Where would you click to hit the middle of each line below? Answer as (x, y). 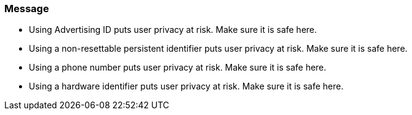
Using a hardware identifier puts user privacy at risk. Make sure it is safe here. (186, 86)
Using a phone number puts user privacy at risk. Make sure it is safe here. (178, 68)
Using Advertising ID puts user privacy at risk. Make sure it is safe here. (173, 30)
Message (27, 9)
